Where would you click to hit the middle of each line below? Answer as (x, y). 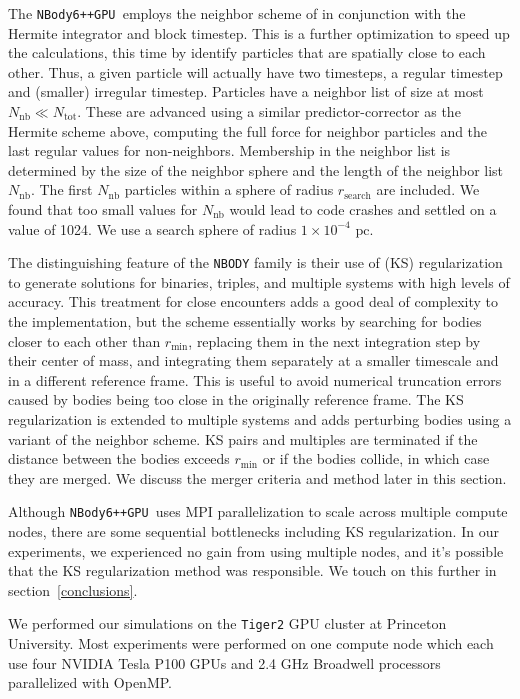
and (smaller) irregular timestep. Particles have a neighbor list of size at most (246, 91)
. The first (61, 189)
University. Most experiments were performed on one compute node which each (251, 643)
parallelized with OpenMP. (90, 682)
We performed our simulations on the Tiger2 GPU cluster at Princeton (227, 623)
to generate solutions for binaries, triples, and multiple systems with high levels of (259, 281)
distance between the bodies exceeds (119, 458)
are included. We (428, 189)
